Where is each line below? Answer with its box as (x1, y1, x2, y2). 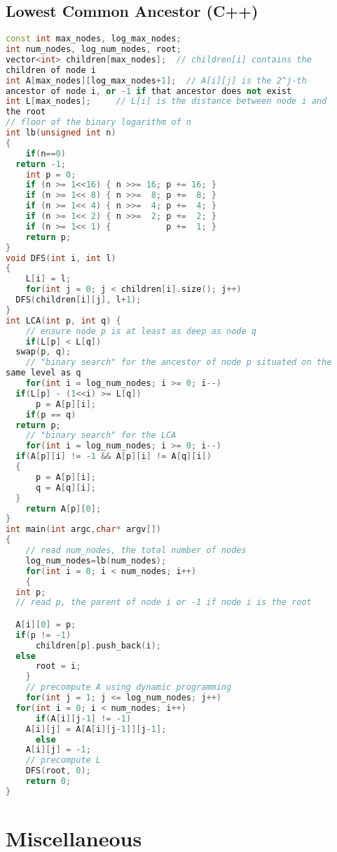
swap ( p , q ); (15, 347, 71, 357)
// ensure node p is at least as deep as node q (25, 326, 256, 336)
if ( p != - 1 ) (15, 630, 71, 640)
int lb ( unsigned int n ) (6, 128, 116, 138)
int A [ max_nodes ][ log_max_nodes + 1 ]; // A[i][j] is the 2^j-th (6, 75, 307, 86)
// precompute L (25, 755, 102, 766)
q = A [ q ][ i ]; (35, 482, 96, 493)
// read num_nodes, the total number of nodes (25, 545, 247, 556)
